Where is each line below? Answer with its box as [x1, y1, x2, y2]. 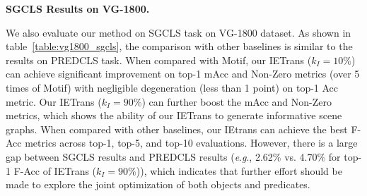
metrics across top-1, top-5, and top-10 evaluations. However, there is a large [25, 135, 358, 150]
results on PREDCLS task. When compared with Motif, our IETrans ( [6, 52, 312, 67]
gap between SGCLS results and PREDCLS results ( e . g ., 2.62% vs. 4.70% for [6, 149, 341, 164]
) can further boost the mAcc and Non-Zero [141, 94, 332, 109]
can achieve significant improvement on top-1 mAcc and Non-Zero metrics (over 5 [6, 66, 360, 81]
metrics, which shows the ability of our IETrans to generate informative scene [6, 108, 342, 123]
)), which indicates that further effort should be [136, 163, 342, 178]
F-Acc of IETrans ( [13, 163, 97, 178]
